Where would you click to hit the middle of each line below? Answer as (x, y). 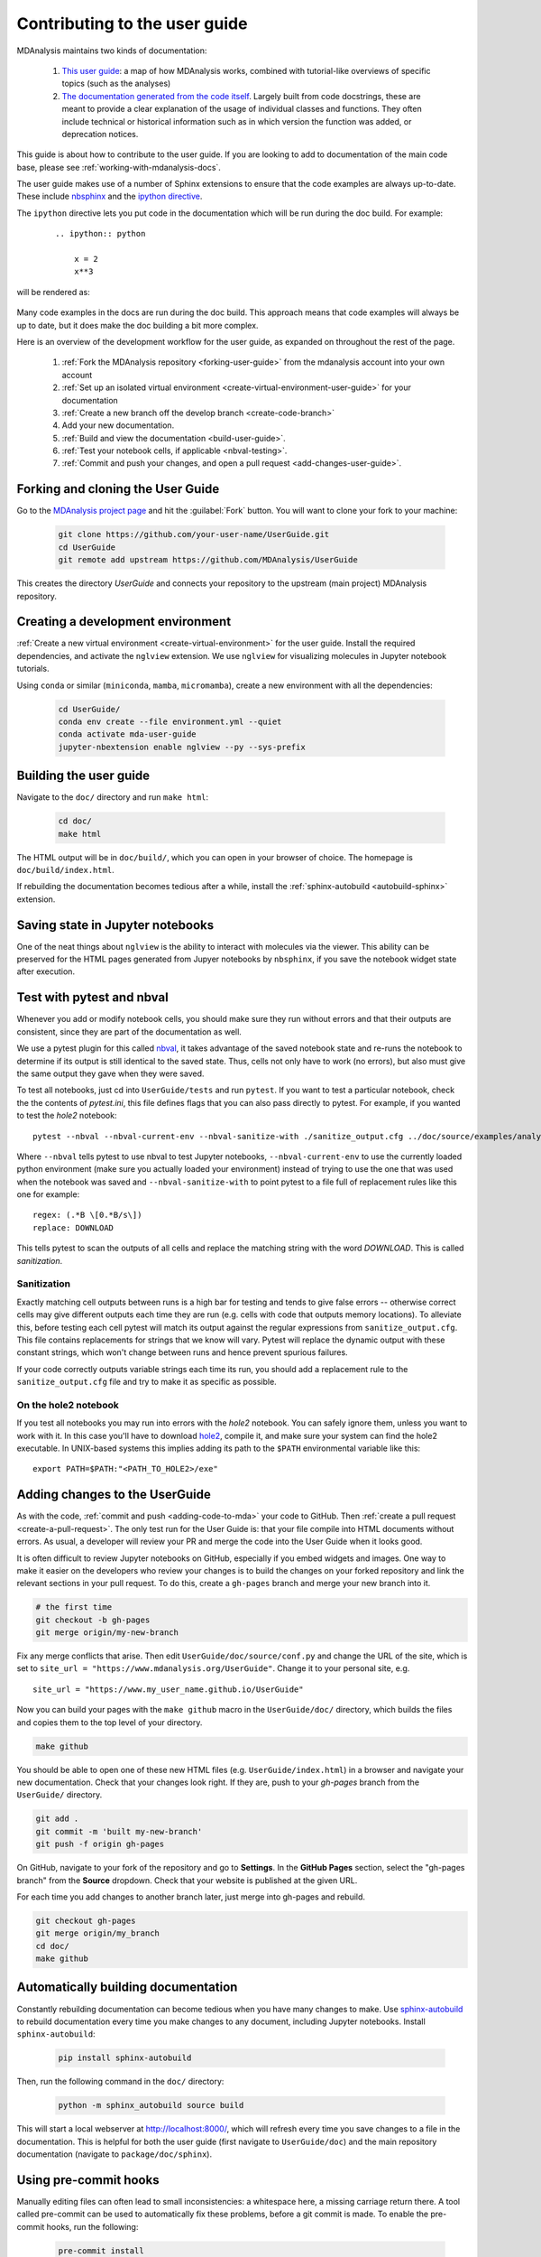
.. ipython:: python (101, 234)
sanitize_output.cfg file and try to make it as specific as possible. (147, 1382)
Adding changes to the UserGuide (114, 1495)
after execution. (46, 971)
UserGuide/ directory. (60, 1795)
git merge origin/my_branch (97, 1933)
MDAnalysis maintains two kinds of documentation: (112, 51)
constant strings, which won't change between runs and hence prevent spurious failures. (182, 1352)
